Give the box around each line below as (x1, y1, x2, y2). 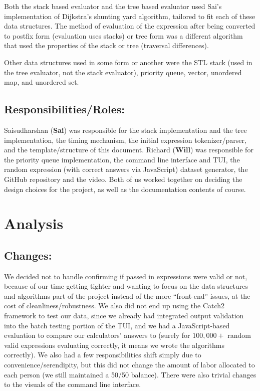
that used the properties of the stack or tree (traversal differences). (4, 40, 209, 51)
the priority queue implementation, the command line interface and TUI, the (4, 154, 240, 164)
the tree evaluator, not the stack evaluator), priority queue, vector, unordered (4, 67, 242, 77)
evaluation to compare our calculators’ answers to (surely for (4, 330, 190, 340)
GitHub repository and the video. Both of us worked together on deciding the (4, 173, 242, 184)
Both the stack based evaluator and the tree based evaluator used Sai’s (4, 1, 222, 11)
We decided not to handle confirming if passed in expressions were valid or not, (4, 271, 247, 281)
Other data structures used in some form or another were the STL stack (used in (4, 57, 252, 67)
